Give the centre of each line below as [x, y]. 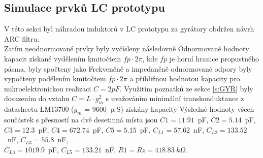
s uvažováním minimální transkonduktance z [175, 98]
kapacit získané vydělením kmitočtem [63, 58]
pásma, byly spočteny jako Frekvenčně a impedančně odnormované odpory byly [128, 68]
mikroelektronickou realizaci [48, 88]
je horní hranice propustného [214, 58]
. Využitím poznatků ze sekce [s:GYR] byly [186, 88]
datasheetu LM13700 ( [39, 109]
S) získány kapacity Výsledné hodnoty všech [185, 109]
